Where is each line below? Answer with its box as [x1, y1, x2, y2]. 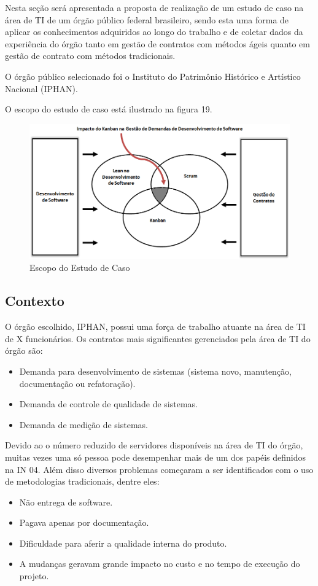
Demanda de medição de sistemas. [19, 418, 149, 431]
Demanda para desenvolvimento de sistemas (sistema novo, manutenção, [19, 364, 292, 377]
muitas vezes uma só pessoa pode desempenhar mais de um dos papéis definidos [5, 450, 306, 463]
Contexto [5, 291, 64, 310]
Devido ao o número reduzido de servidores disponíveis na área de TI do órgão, [5, 439, 303, 451]
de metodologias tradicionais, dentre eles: [5, 475, 160, 488]
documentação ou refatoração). [19, 377, 136, 389]
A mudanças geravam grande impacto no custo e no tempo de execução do [19, 557, 300, 570]
